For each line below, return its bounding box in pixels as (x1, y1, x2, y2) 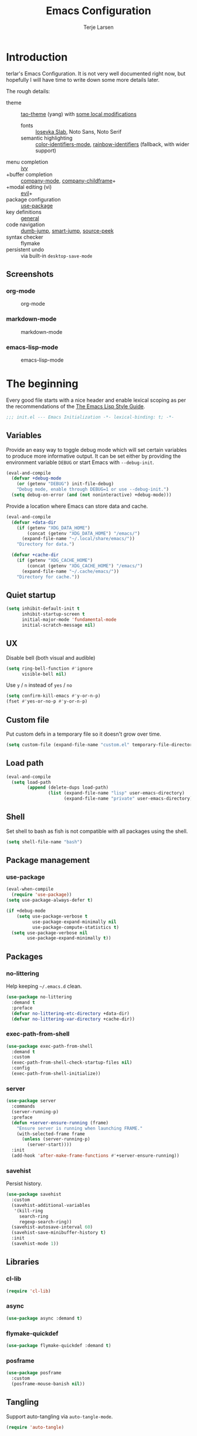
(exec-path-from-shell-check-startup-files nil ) (11, 1060, 133, 1066)
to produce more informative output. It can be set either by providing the (6, 452, 181, 459)
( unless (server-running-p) (21, 1136, 91, 1142)
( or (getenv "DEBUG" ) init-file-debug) (16, 481, 114, 487)
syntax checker (6, 233, 43, 240)
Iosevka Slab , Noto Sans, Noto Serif (35, 128, 122, 135)
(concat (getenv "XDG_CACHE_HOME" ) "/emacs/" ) (27, 563, 143, 569)
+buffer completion (6, 171, 53, 178)
